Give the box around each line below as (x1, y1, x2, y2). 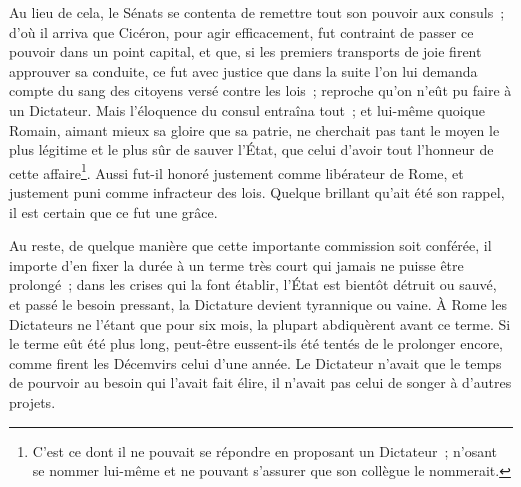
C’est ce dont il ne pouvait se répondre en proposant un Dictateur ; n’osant (32, 440, 498, 461)
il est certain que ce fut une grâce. (9, 201, 218, 222)
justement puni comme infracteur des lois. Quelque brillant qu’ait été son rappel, (9, 182, 505, 202)
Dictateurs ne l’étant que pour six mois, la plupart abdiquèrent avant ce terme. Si (9, 313, 511, 334)
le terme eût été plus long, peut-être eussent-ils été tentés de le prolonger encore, (9, 333, 503, 354)
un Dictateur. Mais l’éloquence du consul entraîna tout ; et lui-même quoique (9, 99, 486, 120)
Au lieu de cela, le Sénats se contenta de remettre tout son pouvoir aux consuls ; (9, 2, 505, 22)
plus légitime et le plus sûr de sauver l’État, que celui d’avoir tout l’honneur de (9, 139, 494, 160)
